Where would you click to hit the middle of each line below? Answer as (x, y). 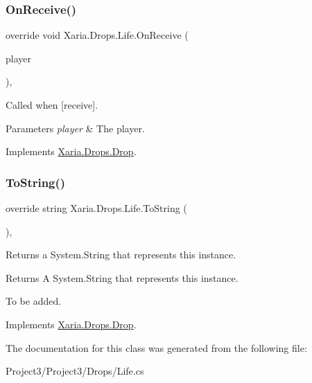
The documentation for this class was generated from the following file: (156, 347)
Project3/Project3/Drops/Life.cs (75, 371)
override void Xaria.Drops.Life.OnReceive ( (97, 35)
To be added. (34, 301)
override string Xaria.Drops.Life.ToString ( (96, 208)
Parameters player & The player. (75, 128)
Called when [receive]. (52, 105)
